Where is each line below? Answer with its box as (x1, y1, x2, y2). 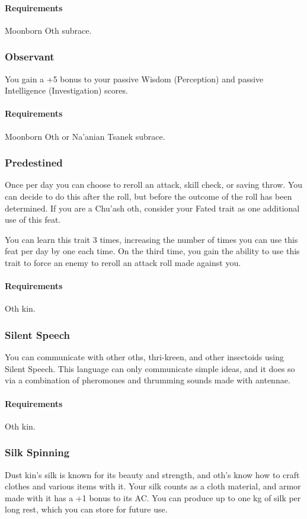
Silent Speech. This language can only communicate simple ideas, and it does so (5, 362, 295, 374)
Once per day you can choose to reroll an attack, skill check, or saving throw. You (5, 178, 303, 191)
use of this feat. (5, 213, 61, 226)
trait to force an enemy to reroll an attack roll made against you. (5, 256, 241, 268)
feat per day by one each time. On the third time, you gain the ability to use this (5, 245, 300, 257)
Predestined (5, 155, 63, 170)
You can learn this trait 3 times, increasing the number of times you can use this (5, 233, 298, 245)
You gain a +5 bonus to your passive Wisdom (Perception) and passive (5, 72, 264, 85)
